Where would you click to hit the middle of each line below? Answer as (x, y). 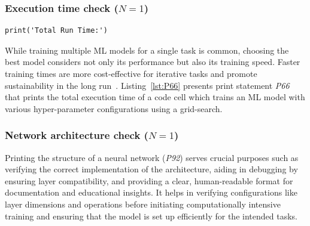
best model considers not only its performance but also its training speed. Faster (153, 62)
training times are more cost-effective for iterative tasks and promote (131, 73)
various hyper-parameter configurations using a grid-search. (114, 108)
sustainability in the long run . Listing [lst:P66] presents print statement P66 (147, 85)
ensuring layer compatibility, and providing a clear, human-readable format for (149, 180)
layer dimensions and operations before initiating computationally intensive (143, 204)
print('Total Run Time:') (56, 31)
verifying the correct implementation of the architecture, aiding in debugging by (151, 169)
